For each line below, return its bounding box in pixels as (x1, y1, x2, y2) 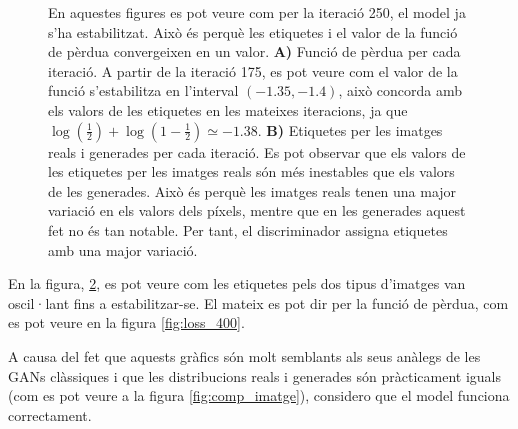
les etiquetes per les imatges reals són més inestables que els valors (48, 161, 455, 182)
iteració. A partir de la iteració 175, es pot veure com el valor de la (48, 60, 458, 81)
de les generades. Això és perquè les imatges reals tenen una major (48, 180, 457, 201)
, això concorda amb (338, 80, 463, 101)
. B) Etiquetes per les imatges (257, 119, 443, 140)
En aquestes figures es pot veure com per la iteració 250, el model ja (48, 2, 466, 22)
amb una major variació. (48, 239, 198, 260)
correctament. (8, 404, 92, 425)
